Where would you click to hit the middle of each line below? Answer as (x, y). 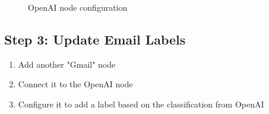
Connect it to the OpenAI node (75, 84)
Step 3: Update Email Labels (95, 39)
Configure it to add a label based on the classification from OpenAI (141, 104)
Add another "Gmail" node (67, 64)
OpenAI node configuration (78, 7)
